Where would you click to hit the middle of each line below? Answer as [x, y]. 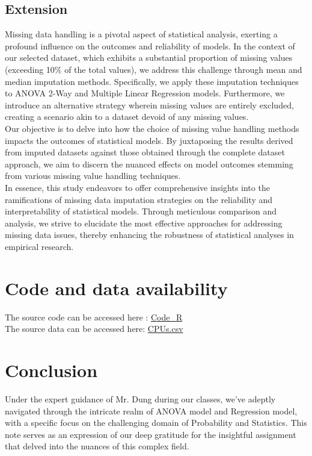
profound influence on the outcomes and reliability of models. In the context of [150, 45]
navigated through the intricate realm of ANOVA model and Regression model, [151, 411]
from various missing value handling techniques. [93, 176]
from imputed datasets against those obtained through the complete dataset [145, 152]
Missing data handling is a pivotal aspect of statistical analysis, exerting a [141, 34]
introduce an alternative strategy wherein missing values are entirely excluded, [149, 105]
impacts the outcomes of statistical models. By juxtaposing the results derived [149, 140]
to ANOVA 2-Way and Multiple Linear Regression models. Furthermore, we [145, 93]
